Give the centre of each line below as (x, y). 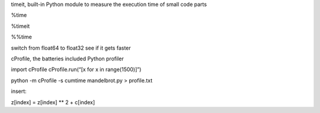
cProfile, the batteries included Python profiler (67, 59)
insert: (19, 91)
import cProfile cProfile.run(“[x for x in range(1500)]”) (76, 70)
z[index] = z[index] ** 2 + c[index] (53, 102)
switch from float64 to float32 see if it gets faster (71, 48)
